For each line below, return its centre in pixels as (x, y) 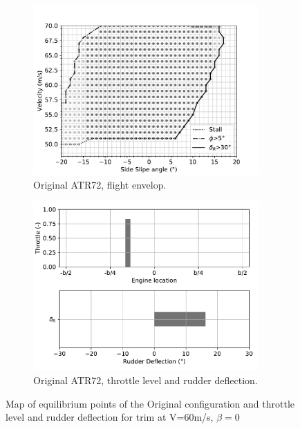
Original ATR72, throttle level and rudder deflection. (146, 380)
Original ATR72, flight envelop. (100, 184)
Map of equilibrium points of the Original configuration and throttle (150, 403)
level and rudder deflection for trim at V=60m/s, (110, 417)
